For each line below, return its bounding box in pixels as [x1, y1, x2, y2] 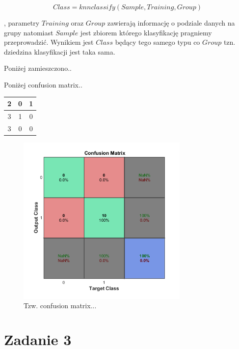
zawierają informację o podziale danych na [107, 18, 235, 28]
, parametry [4, 18, 40, 28]
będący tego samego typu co [115, 37, 200, 47]
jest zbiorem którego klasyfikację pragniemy [80, 27, 212, 37]
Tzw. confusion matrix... [24, 300, 97, 311]
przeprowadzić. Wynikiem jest [4, 37, 94, 47]
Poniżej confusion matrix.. [4, 79, 82, 89]
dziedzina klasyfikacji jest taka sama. [4, 46, 115, 57]
